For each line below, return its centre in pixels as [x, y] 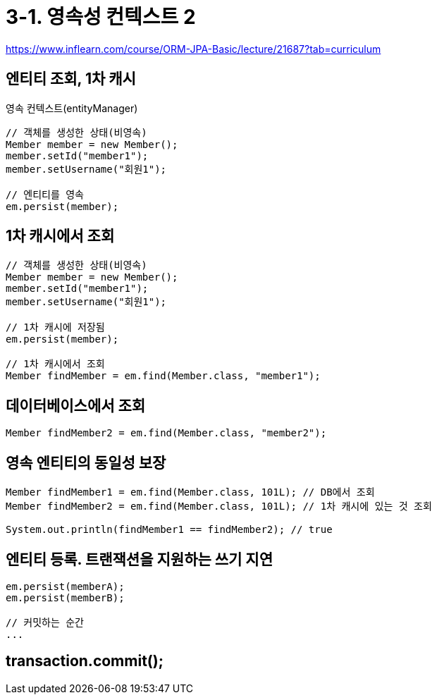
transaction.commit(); [85, 661]
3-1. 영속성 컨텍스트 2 [101, 17]
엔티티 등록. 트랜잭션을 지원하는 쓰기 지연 [139, 559]
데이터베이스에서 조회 [76, 405]
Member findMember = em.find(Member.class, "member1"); [163, 376]
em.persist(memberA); [65, 586]
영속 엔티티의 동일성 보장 [86, 462]
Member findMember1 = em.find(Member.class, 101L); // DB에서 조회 [190, 492]
